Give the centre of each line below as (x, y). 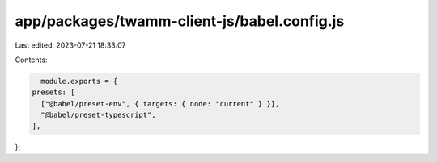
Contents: (31, 60)
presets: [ (53, 92)
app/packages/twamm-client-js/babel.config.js (180, 21)
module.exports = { (79, 81)
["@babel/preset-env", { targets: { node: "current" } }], (160, 104)
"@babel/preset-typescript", (99, 115)
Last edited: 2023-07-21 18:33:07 (70, 45)
